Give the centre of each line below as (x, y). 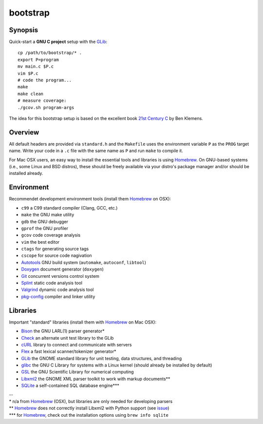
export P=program (38, 59)
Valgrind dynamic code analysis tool (57, 289)
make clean (31, 94)
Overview (24, 132)
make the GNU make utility (48, 215)
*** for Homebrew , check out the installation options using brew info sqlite (89, 415)
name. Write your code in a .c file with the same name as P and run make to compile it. (96, 151)
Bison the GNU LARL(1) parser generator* (63, 331)
